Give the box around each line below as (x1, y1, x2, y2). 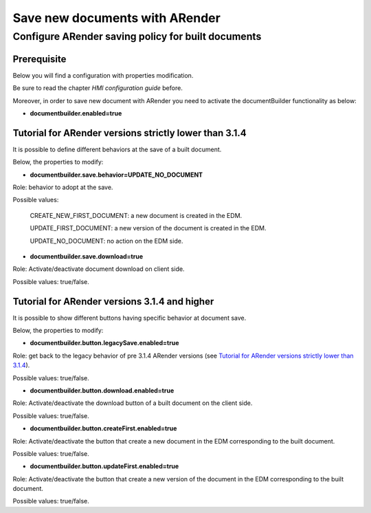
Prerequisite (12, 53, 67, 65)
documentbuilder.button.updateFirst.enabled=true (30, 462, 179, 470)
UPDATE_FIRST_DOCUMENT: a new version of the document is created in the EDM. (30, 224, 267, 232)
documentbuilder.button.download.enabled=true (30, 386, 175, 395)
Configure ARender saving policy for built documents (12, 30, 262, 43)
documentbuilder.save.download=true (30, 252, 144, 261)
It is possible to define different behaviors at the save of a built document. (12, 145, 222, 153)
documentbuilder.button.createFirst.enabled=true (30, 424, 177, 433)
